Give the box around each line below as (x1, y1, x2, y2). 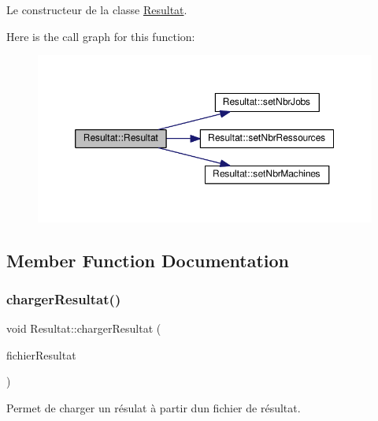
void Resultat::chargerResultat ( (6, 320, 161, 337)
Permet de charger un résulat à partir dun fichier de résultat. (6, 399, 301, 415)
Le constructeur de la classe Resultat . (6, 2, 187, 17)
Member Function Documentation (6, 248, 290, 272)
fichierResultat (6, 346, 76, 363)
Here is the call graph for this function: (6, 28, 195, 44)
